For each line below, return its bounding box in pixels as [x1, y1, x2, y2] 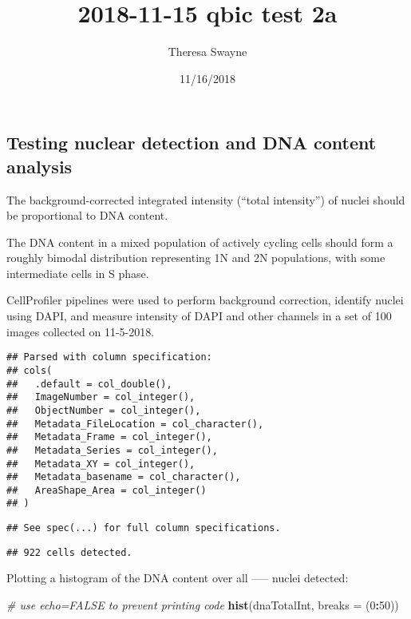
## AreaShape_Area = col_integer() [6, 484, 207, 496]
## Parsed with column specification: [6, 351, 212, 363]
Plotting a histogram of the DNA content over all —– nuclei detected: [6, 569, 349, 586]
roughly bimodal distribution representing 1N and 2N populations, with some [6, 249, 385, 266]
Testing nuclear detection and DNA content [6, 130, 377, 155]
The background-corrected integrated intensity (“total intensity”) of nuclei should [6, 191, 405, 208]
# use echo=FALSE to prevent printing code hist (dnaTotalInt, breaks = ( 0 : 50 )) [6, 597, 399, 613]
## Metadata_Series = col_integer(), [6, 444, 218, 456]
